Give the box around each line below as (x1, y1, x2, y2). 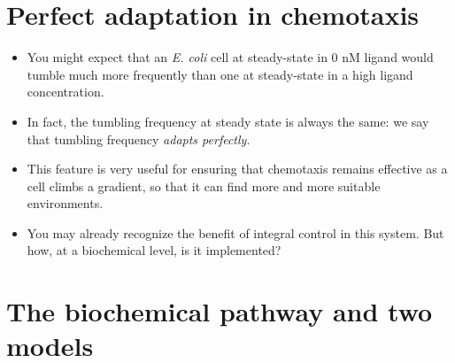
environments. (27, 194, 104, 212)
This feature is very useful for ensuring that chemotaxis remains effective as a (27, 159, 448, 178)
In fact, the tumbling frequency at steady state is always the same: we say (27, 112, 429, 130)
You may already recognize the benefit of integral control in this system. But (27, 223, 444, 242)
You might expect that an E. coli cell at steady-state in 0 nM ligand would (27, 48, 434, 66)
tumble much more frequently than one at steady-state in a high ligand (27, 65, 413, 83)
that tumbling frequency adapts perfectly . (27, 129, 251, 148)
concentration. (27, 82, 104, 101)
